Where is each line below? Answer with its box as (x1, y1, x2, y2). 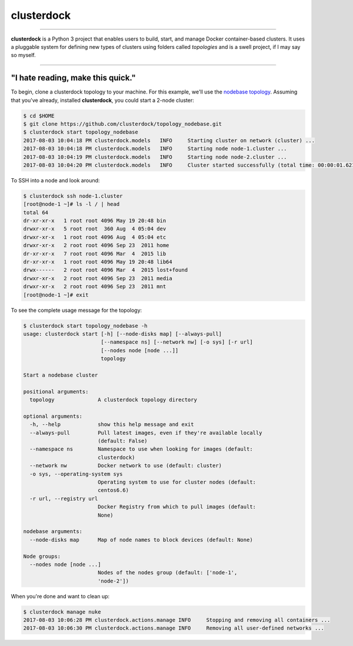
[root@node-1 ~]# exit (23, 291, 89, 298)
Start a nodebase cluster (23, 371, 98, 378)
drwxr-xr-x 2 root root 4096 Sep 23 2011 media (23, 275, 173, 282)
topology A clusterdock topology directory (29, 397, 197, 403)
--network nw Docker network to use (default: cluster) (29, 462, 222, 469)
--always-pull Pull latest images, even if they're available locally (29, 429, 262, 436)
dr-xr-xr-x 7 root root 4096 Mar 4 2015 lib (23, 250, 166, 257)
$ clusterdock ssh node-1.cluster (23, 192, 123, 199)
